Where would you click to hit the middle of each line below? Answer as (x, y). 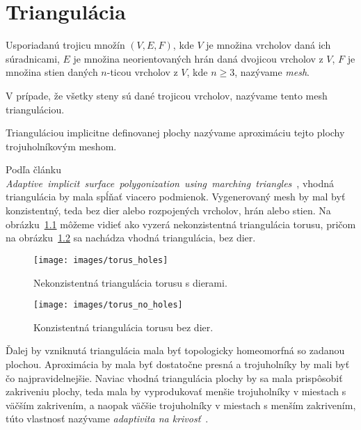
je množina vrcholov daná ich (268, 45)
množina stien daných (52, 72)
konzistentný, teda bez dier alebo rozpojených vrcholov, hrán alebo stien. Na (168, 210)
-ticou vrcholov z (142, 72)
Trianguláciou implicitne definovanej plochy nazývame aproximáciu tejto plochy (175, 133)
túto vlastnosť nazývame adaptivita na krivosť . (107, 419)
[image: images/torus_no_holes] (108, 305)
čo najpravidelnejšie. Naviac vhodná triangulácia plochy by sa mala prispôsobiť (174, 377)
